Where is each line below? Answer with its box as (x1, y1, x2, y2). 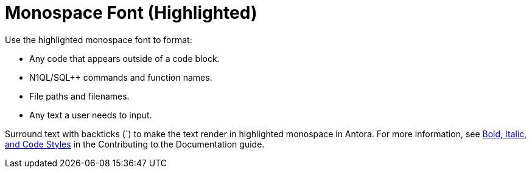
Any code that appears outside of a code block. (29, 53, 220, 64)
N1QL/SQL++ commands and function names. (29, 72, 212, 83)
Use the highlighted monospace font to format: (5, 34, 192, 45)
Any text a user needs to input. (29, 109, 152, 120)
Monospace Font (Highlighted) (5, 2, 257, 23)
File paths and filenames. (29, 90, 130, 101)
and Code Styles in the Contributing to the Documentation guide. (5, 138, 265, 149)
